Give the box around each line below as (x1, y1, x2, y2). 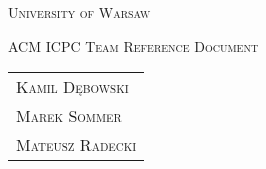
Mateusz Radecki (16, 133, 137, 157)
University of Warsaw (8, 2, 151, 22)
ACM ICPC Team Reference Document (8, 35, 259, 56)
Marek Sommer (16, 104, 122, 128)
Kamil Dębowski (16, 75, 129, 99)
